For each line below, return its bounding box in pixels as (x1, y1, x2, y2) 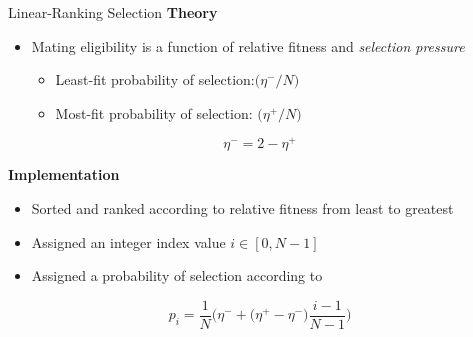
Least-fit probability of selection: (55, 69, 255, 90)
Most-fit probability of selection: (55, 102, 253, 123)
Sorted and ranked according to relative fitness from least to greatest (31, 198, 454, 219)
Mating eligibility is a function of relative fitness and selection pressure (31, 35, 465, 56)
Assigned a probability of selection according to (31, 265, 323, 286)
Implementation (8, 164, 120, 185)
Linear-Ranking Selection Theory (8, 2, 218, 22)
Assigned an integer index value (31, 231, 226, 252)
